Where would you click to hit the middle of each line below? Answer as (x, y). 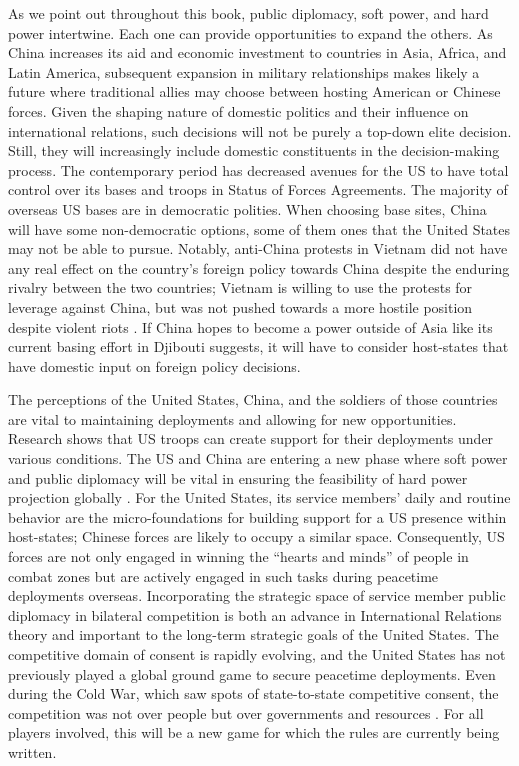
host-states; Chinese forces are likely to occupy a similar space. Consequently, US (256, 536)
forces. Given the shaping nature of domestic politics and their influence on (238, 110)
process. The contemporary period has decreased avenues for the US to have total (258, 169)
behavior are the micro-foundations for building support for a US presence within (257, 516)
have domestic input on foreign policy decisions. (154, 365)
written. (32, 751)
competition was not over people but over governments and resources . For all (246, 712)
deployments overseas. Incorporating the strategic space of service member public (257, 595)
